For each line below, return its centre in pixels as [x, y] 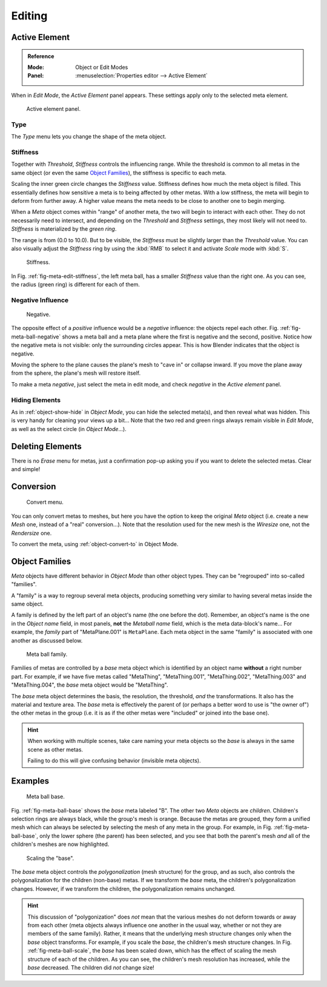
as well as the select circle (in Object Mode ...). [69, 429]
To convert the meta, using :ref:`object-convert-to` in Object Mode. [95, 544]
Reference [41, 56]
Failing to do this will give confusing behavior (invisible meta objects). [114, 761]
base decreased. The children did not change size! [91, 967]
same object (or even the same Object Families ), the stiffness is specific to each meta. [119, 173]
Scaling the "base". [50, 858]
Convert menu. [45, 502]
